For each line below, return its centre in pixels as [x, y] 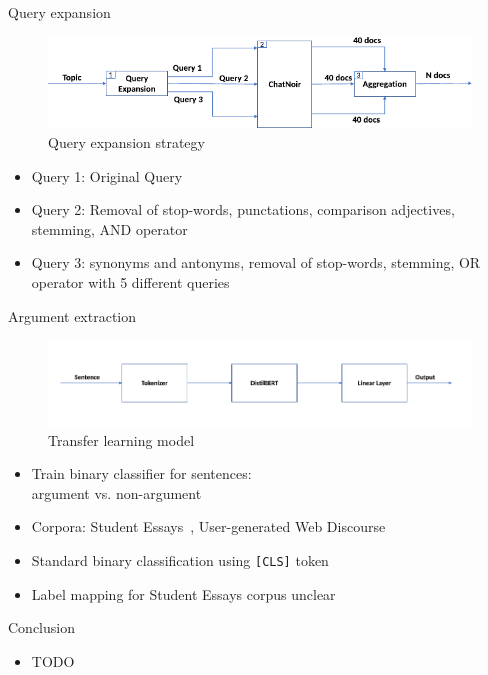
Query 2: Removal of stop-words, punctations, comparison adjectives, [243, 209]
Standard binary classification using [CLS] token [180, 560]
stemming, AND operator [109, 228]
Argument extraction [72, 315]
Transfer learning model [121, 439]
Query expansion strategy [126, 142]
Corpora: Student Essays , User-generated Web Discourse [208, 526]
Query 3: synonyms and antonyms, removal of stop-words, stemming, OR [256, 262]
